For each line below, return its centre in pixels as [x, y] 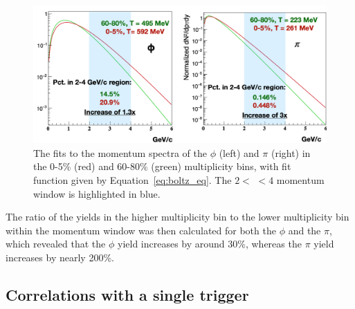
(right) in [291, 152]
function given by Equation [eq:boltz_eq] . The [133, 179]
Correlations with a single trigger [127, 294]
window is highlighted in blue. [97, 193]
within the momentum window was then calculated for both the [141, 230]
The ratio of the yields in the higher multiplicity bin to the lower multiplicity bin [177, 217]
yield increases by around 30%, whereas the [210, 244]
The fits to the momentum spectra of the [120, 152]
